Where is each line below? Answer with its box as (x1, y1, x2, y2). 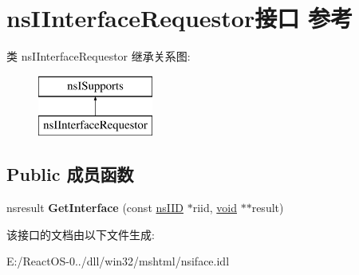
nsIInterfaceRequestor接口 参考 (6, 2, 353, 34)
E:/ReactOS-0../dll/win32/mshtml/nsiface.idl (6, 253, 230, 269)
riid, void (192, 199, 237, 216)
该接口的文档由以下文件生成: (6, 226, 155, 242)
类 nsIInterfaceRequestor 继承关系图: (6, 48, 191, 65)
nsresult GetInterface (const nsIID (6, 199, 183, 216)
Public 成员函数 (6, 162, 134, 187)
